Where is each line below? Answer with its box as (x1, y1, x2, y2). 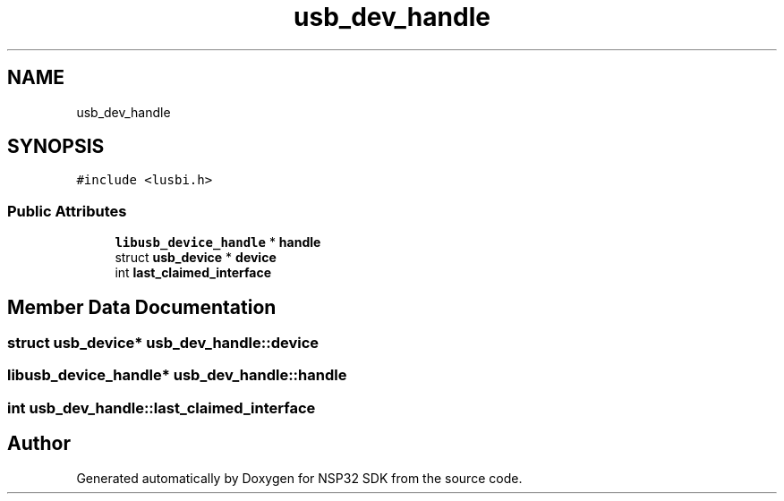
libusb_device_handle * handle (115, 234, 321, 250)
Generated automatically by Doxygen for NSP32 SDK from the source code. (76, 470, 523, 486)
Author (7, 432, 71, 455)
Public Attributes (7, 201, 127, 220)
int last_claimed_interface (115, 265, 271, 281)
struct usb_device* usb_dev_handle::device (7, 334, 320, 352)
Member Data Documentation (7, 295, 277, 318)
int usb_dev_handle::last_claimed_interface (7, 398, 316, 417)
